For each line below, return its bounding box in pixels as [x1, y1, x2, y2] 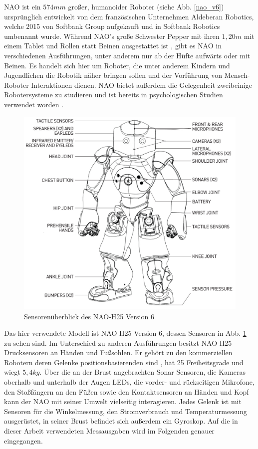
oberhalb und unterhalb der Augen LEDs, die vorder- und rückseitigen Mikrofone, [4, 377, 255, 387]
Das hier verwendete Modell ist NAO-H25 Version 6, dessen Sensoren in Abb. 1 [4, 328, 247, 338]
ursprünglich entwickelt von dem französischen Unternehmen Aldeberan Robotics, [4, 11, 254, 21]
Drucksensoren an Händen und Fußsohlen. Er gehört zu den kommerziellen [4, 347, 233, 358]
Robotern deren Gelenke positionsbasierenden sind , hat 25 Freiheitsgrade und [4, 357, 244, 367]
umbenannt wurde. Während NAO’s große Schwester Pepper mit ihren [4, 30, 220, 41]
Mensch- [224, 70, 250, 80]
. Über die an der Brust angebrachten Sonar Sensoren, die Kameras [39, 367, 246, 377]
